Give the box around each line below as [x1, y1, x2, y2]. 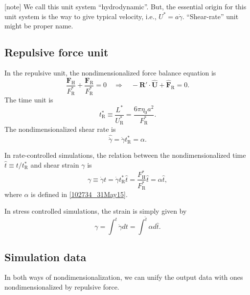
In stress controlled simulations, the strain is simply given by [4, 205, 187, 216]
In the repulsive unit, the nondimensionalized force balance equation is [4, 67, 216, 77]
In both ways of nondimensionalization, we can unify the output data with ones [4, 272, 243, 282]
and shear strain [30, 160, 79, 170]
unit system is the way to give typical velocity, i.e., [4, 11, 157, 21]
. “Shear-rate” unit [182, 11, 239, 21]
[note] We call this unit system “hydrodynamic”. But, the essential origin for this [4, 1, 247, 11]
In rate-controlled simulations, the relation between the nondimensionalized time [4, 150, 246, 160]
